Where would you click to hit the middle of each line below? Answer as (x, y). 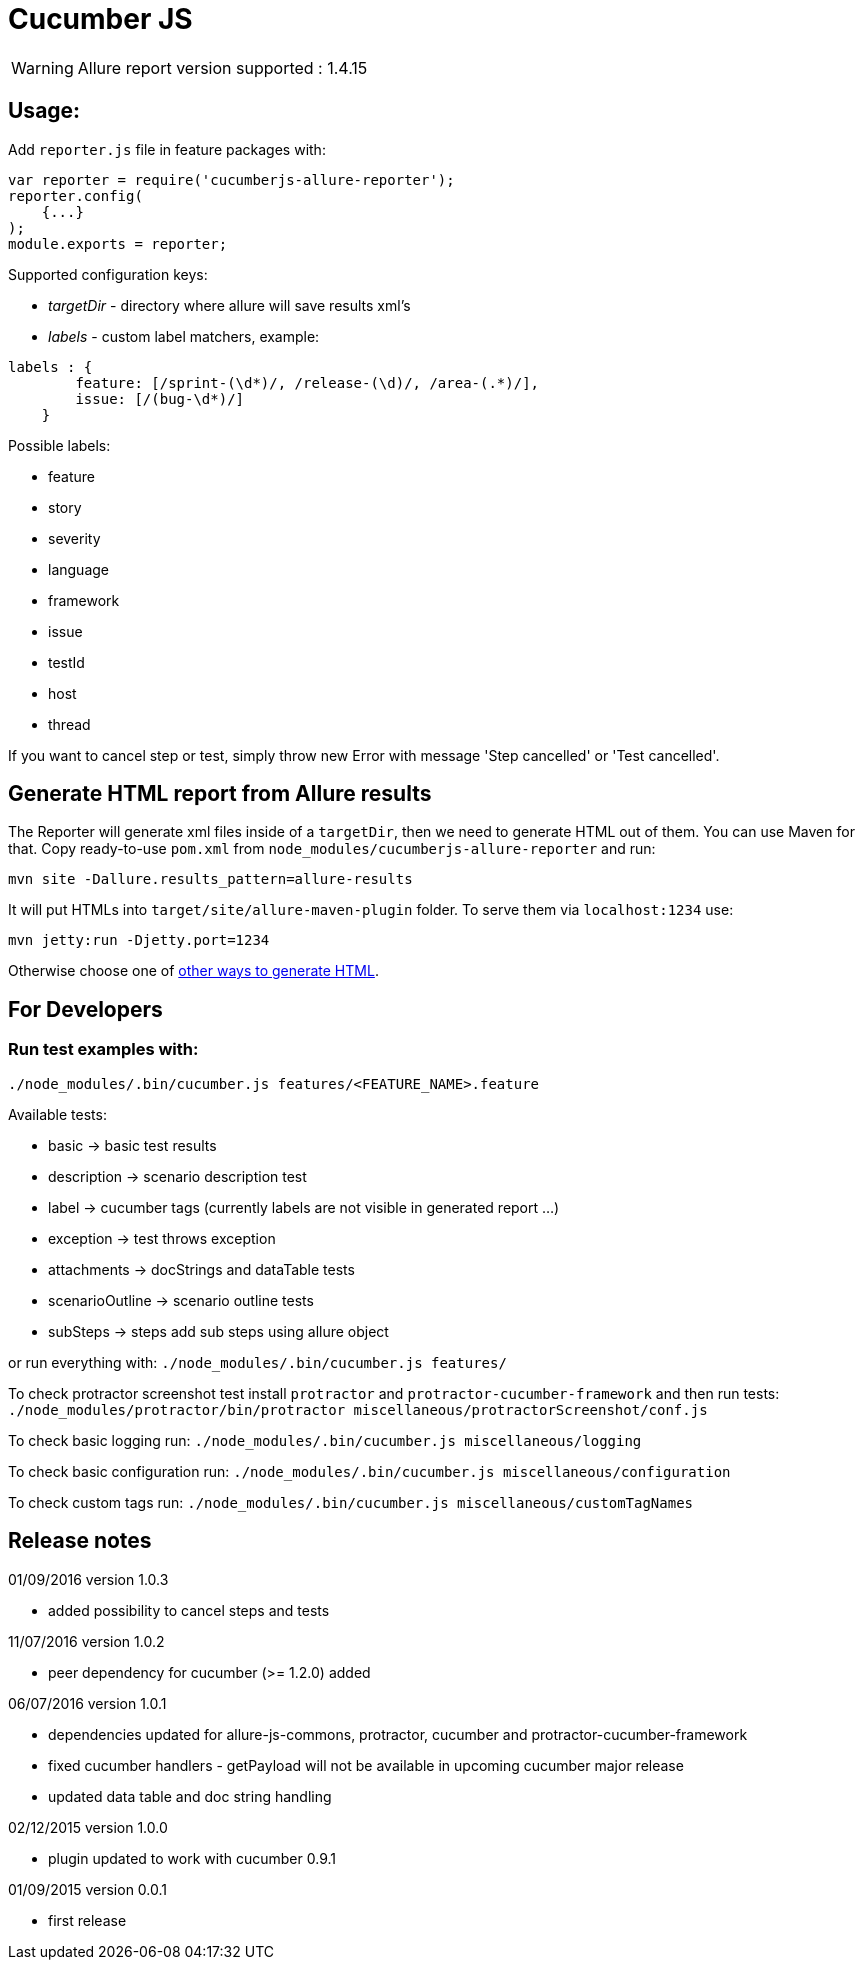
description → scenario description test (177, 1176)
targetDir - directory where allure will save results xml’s (229, 305)
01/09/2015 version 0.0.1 (87, 1889)
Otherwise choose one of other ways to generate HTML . (193, 971)
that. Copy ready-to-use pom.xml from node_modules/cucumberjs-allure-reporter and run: (332, 849)
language (78, 569)
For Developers (85, 1009)
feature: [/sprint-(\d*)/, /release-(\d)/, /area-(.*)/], (307, 382)
